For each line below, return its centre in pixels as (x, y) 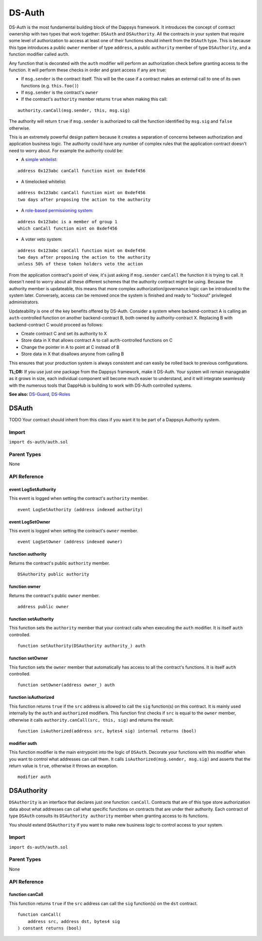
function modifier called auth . (39, 54)
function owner (25, 587)
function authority (28, 554)
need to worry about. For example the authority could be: (66, 150)
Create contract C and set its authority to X (64, 333)
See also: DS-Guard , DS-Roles (40, 394)
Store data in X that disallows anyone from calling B (73, 354)
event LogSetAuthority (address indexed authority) (80, 509)
